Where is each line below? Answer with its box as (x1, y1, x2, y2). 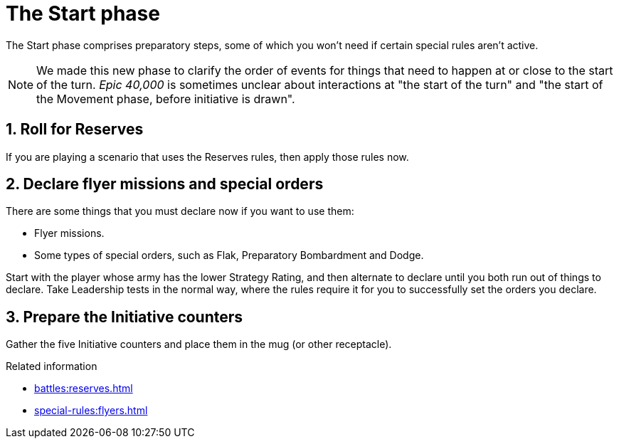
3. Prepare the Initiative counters (6, 307, 243, 326)
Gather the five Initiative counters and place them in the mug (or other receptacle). (6, 338, 392, 351)
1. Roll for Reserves (6, 120, 144, 139)
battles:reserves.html (34, 382, 133, 395)
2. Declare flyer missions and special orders (6, 175, 324, 194)
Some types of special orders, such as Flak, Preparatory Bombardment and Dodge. (34, 249, 424, 262)
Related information (6, 360, 97, 373)
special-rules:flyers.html (34, 404, 148, 417)
